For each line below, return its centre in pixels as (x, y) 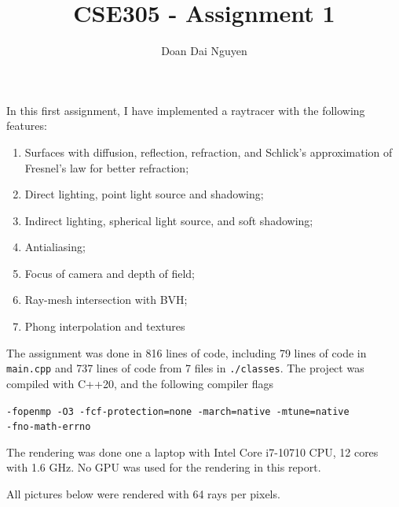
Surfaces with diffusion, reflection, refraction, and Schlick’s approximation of (209, 152)
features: (27, 126)
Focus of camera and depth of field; (110, 273)
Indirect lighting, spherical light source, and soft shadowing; (169, 220)
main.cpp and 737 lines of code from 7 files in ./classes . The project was (185, 368)
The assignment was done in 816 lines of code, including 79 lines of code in (187, 352)
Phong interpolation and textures (105, 326)
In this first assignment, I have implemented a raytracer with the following (186, 110)
